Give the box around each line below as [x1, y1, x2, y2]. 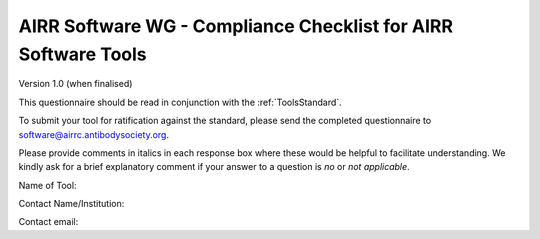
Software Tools [18, 43, 147, 65]
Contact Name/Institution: [18, 198, 125, 210]
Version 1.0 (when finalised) [18, 78, 133, 90]
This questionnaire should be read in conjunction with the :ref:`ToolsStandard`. [18, 96, 342, 108]
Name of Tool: [18, 179, 77, 191]
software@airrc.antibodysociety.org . [18, 128, 170, 140]
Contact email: [18, 216, 79, 228]
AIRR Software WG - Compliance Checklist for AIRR [18, 15, 454, 37]
